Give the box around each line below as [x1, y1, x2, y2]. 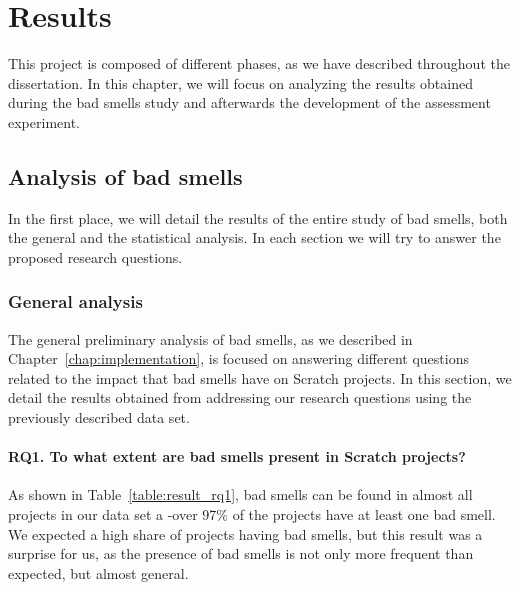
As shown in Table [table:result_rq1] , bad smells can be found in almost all [8, 484, 473, 505]
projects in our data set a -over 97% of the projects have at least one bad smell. [8, 504, 496, 525]
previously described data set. [8, 407, 190, 428]
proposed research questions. [8, 246, 183, 267]
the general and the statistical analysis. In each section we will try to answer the [8, 227, 501, 248]
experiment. [8, 111, 80, 132]
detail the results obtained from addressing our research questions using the [8, 387, 472, 408]
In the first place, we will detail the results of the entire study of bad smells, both [8, 207, 508, 228]
